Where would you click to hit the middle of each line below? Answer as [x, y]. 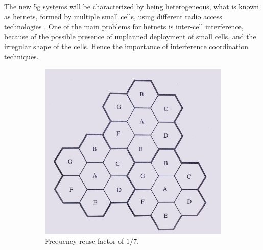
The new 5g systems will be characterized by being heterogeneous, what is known [132, 6]
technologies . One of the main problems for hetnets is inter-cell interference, [124, 26]
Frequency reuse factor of [85, 241]
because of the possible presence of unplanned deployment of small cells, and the [130, 36]
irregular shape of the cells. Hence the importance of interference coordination [126, 46]
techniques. [21, 56]
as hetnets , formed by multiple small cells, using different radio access [113, 16]
